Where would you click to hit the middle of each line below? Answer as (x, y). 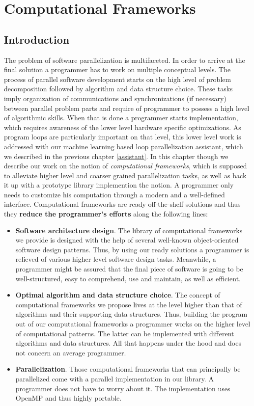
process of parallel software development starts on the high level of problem (118, 79)
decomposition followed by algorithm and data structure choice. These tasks (118, 89)
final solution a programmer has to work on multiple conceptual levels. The (117, 69)
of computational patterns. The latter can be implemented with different (125, 333)
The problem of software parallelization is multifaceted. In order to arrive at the (125, 60)
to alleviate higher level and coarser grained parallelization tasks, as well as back (125, 175)
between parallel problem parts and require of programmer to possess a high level (127, 108)
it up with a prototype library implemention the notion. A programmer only (119, 185)
